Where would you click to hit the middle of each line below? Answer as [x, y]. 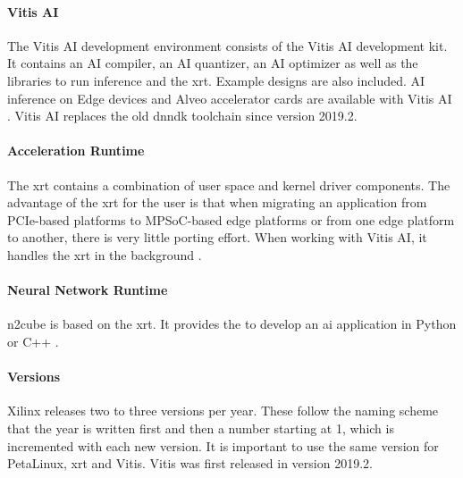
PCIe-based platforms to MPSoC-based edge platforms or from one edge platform [231, 219]
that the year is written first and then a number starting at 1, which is [201, 428]
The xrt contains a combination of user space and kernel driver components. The [229, 184]
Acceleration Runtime [76, 151]
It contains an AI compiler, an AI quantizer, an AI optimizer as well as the [213, 63]
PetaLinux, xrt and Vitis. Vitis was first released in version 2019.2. [190, 463]
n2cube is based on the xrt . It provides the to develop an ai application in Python [232, 324]
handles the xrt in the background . [105, 254]
